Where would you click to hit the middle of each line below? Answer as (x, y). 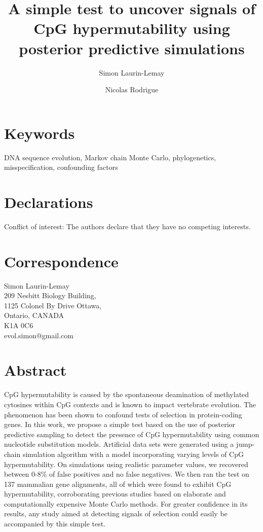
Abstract (35, 370)
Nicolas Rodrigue (132, 90)
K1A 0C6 (19, 325)
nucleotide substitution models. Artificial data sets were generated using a (119, 444)
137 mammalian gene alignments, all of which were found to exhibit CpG (118, 484)
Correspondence (61, 261)
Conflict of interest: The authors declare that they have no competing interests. (127, 226)
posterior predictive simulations (132, 48)
